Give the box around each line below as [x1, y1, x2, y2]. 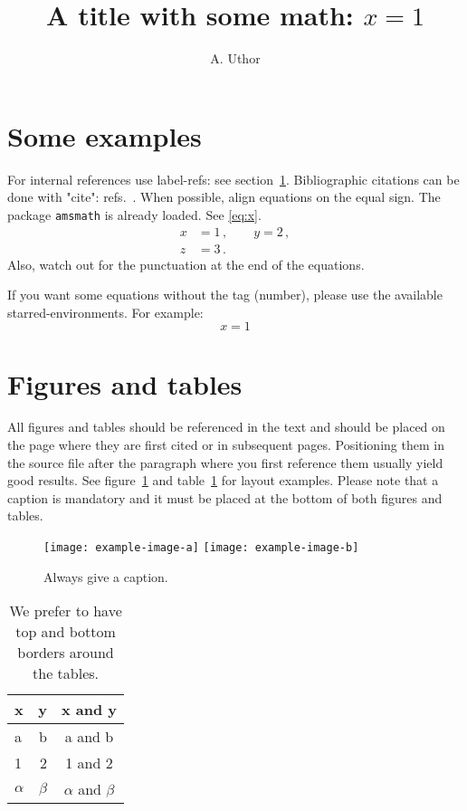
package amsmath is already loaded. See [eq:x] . [7, 205, 262, 224]
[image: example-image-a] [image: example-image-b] [43, 541, 359, 555]
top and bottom [15, 621, 116, 643]
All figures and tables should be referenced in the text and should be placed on [7, 417, 445, 436]
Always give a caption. [43, 567, 168, 586]
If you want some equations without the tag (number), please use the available [7, 285, 443, 304]
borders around [17, 642, 114, 663]
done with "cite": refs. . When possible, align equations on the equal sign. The [7, 187, 441, 206]
